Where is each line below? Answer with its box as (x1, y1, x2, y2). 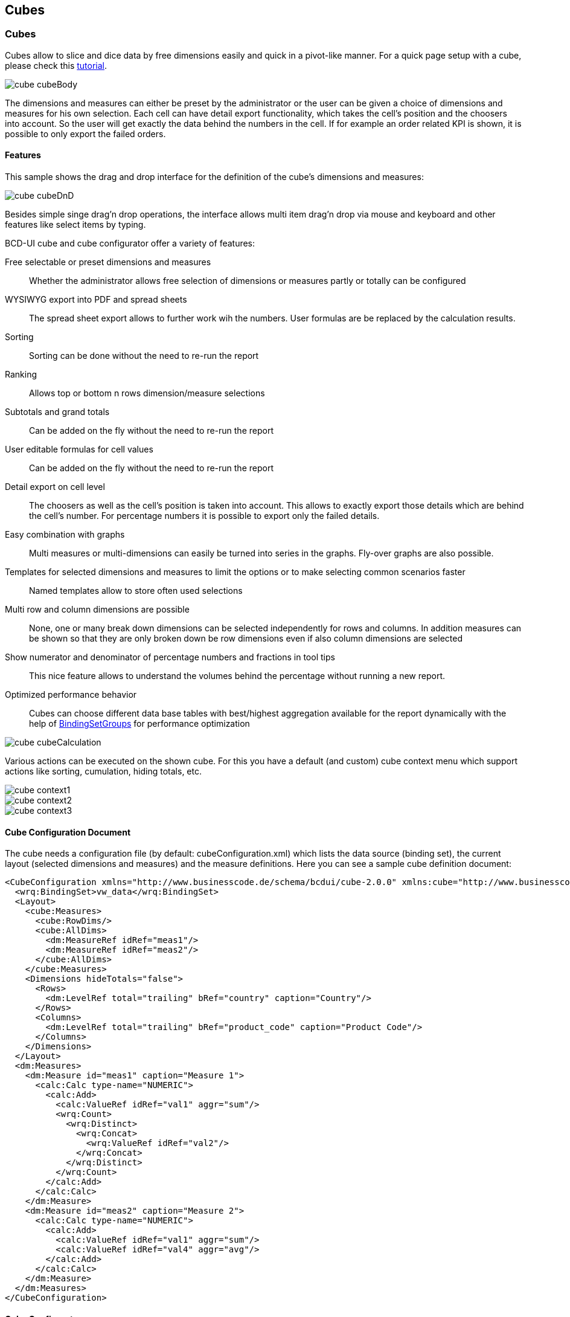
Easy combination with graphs (5, 529, 125, 540)
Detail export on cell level (5, 481, 105, 492)
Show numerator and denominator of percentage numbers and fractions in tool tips (5, 652, 335, 663)
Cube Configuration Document (5, 826, 131, 837)
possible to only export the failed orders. (5, 128, 166, 139)
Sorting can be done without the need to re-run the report (29, 350, 259, 361)
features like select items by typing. (5, 219, 146, 230)
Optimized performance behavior (5, 689, 137, 700)
